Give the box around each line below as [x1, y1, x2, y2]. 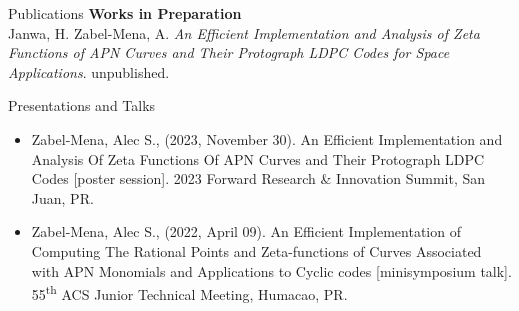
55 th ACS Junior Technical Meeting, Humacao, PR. [31, 281, 348, 304]
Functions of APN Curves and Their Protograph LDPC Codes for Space [8, 42, 450, 63]
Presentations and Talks [8, 95, 156, 116]
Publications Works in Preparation [8, 3, 242, 23]
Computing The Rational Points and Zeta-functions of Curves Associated [31, 240, 482, 261]
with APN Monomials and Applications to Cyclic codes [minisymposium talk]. [31, 260, 512, 281]
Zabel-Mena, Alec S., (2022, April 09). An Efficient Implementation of [31, 221, 461, 242]
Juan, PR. [31, 187, 94, 208]
